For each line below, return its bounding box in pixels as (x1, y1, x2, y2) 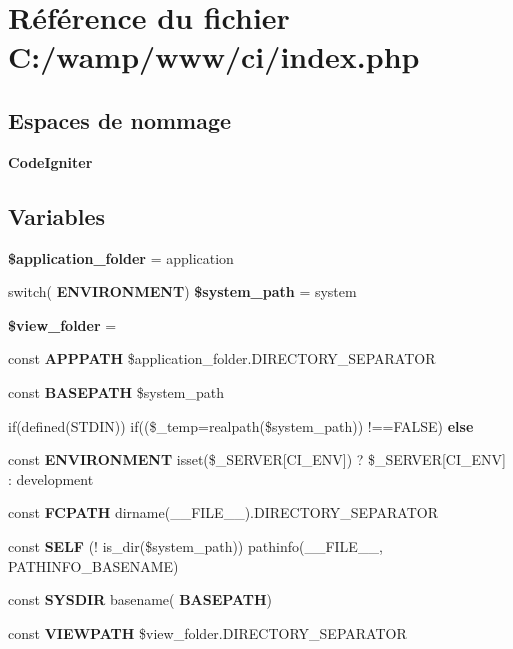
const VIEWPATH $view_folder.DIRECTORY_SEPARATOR (8, 622, 407, 643)
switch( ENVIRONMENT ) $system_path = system (8, 281, 357, 302)
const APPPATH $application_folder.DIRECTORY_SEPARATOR (8, 348, 436, 369)
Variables (8, 200, 106, 231)
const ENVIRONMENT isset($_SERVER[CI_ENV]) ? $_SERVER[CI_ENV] (8, 449, 506, 470)
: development (8, 468, 94, 489)
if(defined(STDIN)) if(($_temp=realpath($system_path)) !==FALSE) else (8, 415, 474, 436)
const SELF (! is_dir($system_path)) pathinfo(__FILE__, (8, 535, 383, 556)
